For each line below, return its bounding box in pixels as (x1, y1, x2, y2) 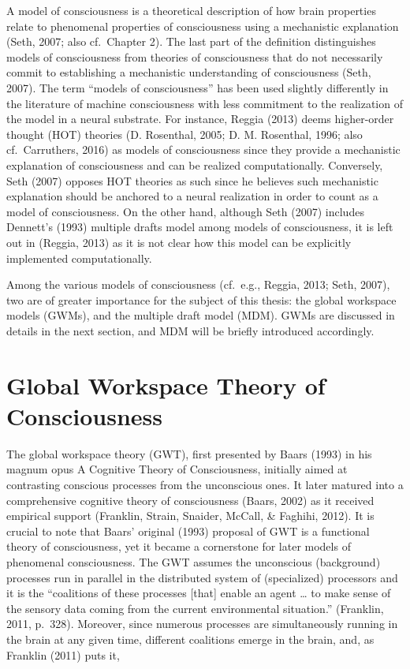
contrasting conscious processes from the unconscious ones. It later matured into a (6, 476, 404, 492)
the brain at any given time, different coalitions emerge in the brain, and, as (6, 630, 375, 647)
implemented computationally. (6, 249, 152, 266)
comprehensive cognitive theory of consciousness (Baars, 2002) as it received (6, 491, 375, 508)
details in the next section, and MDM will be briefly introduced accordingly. (6, 322, 375, 338)
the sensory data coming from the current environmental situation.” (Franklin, (6, 600, 384, 616)
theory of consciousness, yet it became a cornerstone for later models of (6, 538, 351, 555)
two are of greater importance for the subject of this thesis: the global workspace (6, 291, 397, 308)
